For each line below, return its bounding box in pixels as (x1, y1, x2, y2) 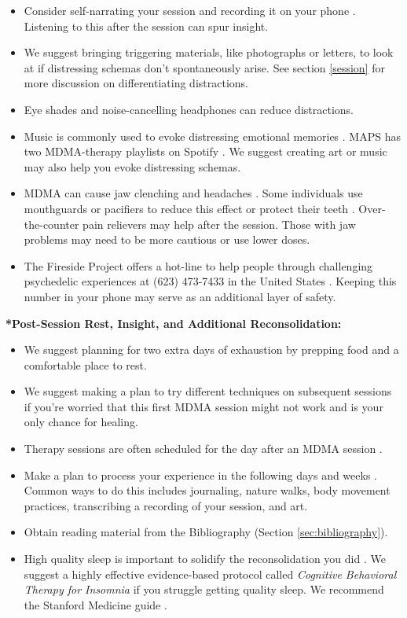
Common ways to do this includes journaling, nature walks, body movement (24, 482, 390, 498)
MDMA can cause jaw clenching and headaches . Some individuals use (24, 185, 363, 201)
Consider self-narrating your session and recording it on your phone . (24, 2, 356, 18)
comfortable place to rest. (24, 356, 147, 373)
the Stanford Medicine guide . (24, 596, 167, 612)
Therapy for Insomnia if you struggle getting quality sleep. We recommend (24, 581, 384, 598)
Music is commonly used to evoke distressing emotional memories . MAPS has (24, 127, 401, 144)
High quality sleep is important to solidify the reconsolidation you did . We (24, 550, 386, 567)
